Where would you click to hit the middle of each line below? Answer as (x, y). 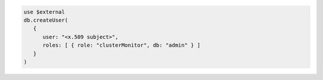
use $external (44, 12)
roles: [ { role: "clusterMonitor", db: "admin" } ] (121, 45)
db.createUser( (46, 20)
